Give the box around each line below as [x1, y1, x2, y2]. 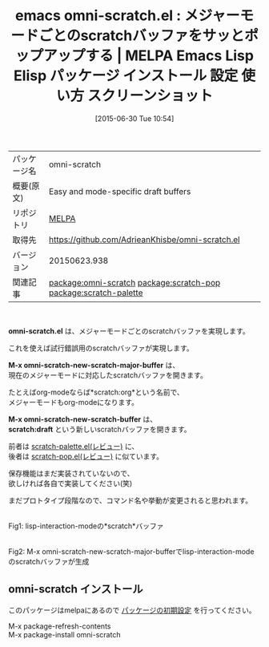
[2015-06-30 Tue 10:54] [94, 113, 175, 123]
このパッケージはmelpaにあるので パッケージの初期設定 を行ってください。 [8, 605, 256, 615]
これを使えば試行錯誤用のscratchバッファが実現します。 [8, 343, 194, 353]
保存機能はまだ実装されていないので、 [8, 468, 134, 478]
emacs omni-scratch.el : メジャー [14, 6, 240, 25]
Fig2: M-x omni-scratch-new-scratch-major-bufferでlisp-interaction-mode [8, 546, 255, 556]
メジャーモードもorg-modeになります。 [8, 397, 139, 406]
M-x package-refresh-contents [8, 621, 111, 631]
